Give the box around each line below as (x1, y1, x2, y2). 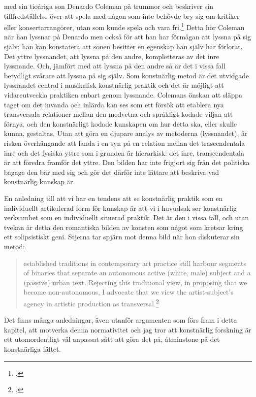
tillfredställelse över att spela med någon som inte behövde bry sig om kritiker (4, 10, 240, 21)
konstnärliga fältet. (4, 343, 61, 354)
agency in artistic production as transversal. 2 (23, 297, 159, 308)
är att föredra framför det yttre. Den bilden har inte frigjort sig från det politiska (4, 157, 250, 167)
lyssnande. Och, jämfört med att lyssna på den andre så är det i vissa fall (4, 61, 225, 71)
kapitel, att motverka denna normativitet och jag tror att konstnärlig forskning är (4, 324, 252, 334)
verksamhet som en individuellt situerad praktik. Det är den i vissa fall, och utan (4, 212, 249, 223)
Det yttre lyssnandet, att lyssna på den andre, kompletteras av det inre (4, 51, 220, 61)
